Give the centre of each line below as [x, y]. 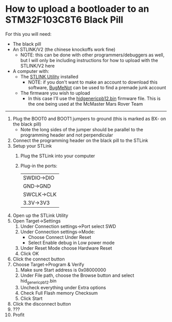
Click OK [30, 253]
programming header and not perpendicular [67, 135]
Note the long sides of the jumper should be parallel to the [82, 129]
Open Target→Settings [37, 220]
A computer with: [31, 71]
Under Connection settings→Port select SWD [68, 226]
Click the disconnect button [42, 304]
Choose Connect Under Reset [59, 237]
